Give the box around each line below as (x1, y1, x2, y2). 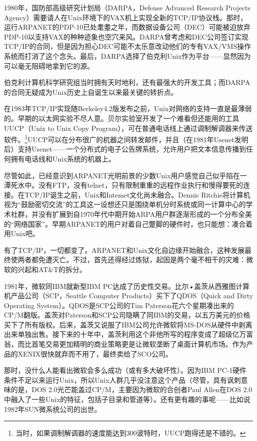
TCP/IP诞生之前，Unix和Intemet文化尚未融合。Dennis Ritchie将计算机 (24, 189, 251, 200)
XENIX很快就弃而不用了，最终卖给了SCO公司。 (17, 348, 172, 359)
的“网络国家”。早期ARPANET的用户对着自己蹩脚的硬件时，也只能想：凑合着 (4, 218, 253, 229)
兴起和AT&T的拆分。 (17, 264, 86, 274)
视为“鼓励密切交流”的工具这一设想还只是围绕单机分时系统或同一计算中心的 (4, 199, 246, 209)
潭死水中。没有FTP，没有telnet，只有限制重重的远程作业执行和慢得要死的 (4, 180, 243, 190)
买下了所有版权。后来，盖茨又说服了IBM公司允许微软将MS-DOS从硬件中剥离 (4, 319, 253, 329)
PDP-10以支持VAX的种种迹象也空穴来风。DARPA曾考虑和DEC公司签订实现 (4, 31, 249, 41)
